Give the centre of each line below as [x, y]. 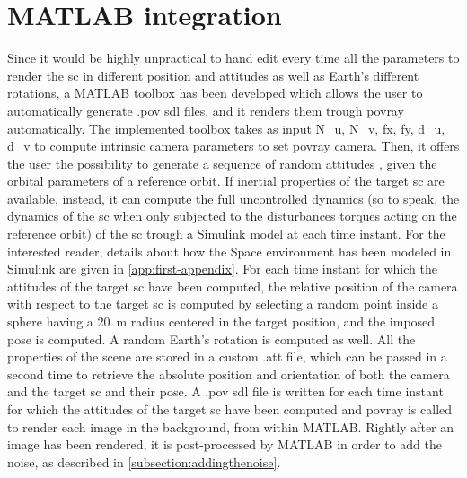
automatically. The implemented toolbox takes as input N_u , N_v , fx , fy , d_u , [226, 128]
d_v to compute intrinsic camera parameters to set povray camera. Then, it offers [233, 146]
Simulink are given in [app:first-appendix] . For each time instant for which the [222, 269]
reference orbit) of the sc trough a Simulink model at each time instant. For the [226, 234]
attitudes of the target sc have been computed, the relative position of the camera [233, 286]
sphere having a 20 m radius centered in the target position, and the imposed [221, 322]
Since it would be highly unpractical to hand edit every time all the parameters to [233, 58]
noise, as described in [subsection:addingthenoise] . [144, 461]
